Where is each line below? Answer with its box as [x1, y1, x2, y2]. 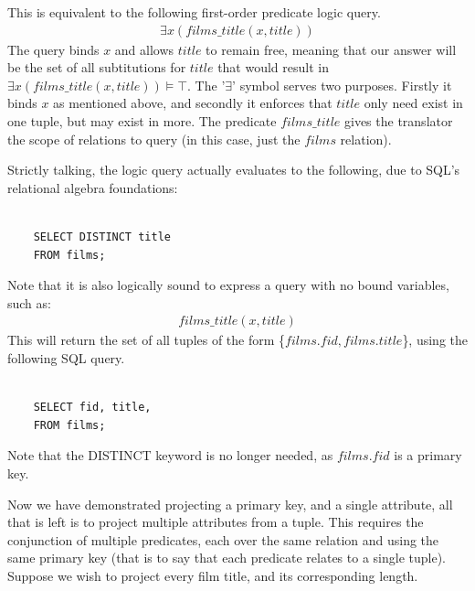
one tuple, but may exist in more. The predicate [7, 112, 277, 130]
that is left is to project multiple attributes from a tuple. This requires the [7, 512, 424, 532]
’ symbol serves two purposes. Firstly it [232, 75, 452, 94]
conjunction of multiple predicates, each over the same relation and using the [7, 530, 439, 549]
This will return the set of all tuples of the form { [7, 330, 286, 349]
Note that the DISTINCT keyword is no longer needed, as [7, 446, 333, 465]
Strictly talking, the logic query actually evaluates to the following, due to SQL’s [7, 160, 460, 179]
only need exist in [364, 93, 463, 113]
